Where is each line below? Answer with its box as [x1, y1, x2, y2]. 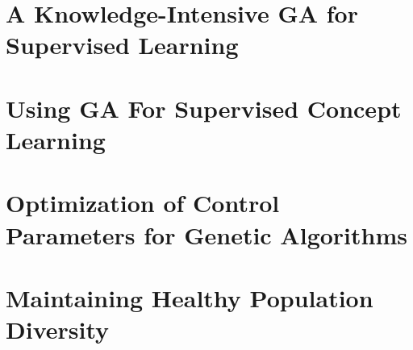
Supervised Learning [6, 28, 239, 61]
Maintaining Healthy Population [6, 281, 373, 314]
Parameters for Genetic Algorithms [6, 218, 407, 251]
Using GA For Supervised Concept [6, 91, 402, 124]
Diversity [6, 313, 110, 346]
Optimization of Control [6, 186, 280, 219]
